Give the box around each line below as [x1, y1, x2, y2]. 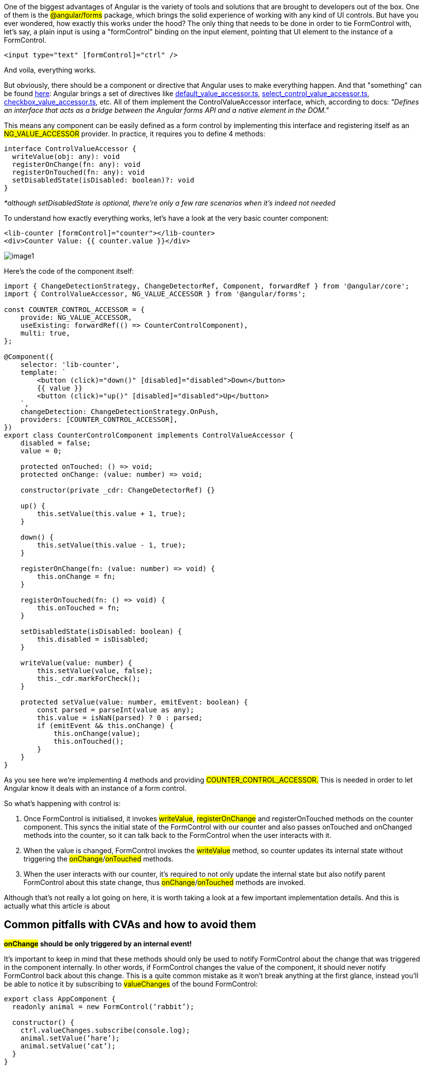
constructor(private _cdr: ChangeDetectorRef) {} [20, 486, 215, 494]
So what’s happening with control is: [4, 799, 121, 808]
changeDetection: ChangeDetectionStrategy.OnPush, [20, 408, 219, 416]
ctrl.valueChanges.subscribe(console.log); [20, 1026, 190, 1034]
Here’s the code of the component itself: [4, 267, 134, 275]
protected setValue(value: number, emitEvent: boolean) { [20, 698, 248, 706]
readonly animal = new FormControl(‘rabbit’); [12, 1002, 194, 1011]
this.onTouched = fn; [37, 604, 120, 612]
